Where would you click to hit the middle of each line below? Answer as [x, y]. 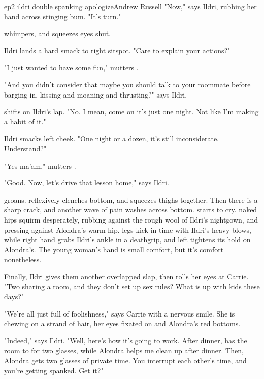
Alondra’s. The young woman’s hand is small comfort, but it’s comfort [114, 249]
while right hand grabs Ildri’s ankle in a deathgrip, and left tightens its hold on [127, 240]
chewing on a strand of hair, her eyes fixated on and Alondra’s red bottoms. [122, 323]
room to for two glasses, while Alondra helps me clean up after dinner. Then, [124, 350]
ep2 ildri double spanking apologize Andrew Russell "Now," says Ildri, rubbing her [130, 6]
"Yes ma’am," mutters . [40, 165]
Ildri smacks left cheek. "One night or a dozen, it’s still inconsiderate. [111, 138]
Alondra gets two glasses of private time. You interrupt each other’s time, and [125, 360]
